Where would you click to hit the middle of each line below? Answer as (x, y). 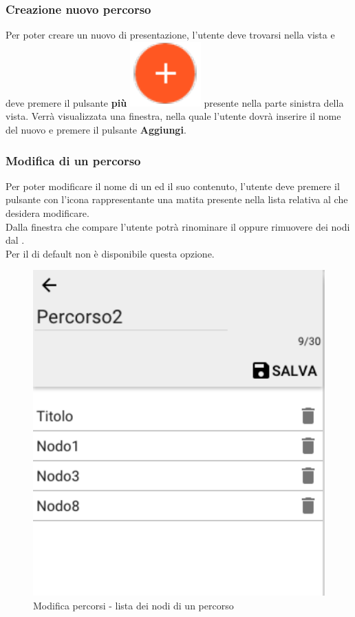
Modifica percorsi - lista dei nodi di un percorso (133, 605)
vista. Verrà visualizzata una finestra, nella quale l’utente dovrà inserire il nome (173, 116)
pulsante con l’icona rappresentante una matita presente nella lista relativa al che (177, 199)
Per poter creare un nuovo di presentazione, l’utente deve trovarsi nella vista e (170, 35)
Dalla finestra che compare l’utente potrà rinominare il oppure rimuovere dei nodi (178, 226)
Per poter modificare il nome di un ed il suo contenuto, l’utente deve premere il (173, 186)
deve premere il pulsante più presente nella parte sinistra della (175, 102)
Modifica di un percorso (73, 160)
